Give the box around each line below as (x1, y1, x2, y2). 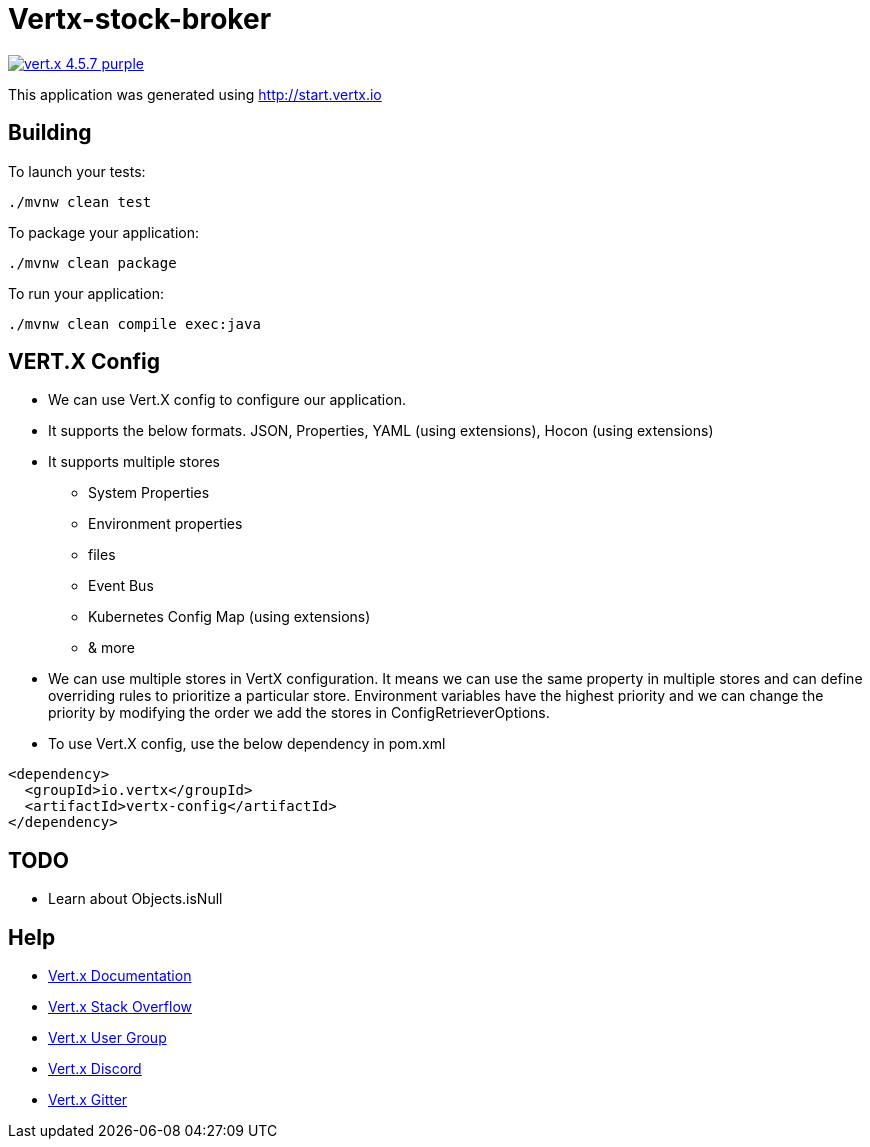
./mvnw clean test (8, 193, 152, 210)
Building (8, 120, 92, 146)
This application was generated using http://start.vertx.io (8, 85, 382, 103)
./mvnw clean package (8, 254, 177, 271)
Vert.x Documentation (48, 967, 192, 985)
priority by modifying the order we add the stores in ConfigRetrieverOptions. (48, 704, 550, 722)
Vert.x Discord (48, 1060, 142, 1078)
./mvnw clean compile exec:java (8, 315, 261, 332)
